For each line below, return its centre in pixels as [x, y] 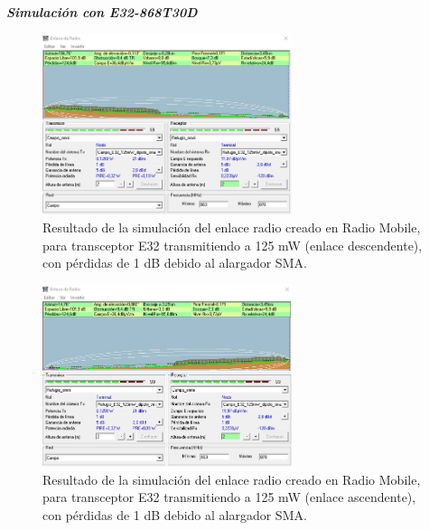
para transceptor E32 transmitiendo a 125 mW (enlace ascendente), [229, 497]
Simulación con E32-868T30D [102, 12]
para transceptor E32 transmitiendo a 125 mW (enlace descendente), [233, 245]
